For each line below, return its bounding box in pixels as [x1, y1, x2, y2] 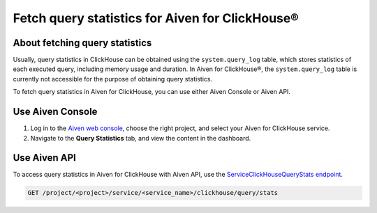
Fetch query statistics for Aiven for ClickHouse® [13, 10, 300, 26]
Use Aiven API [13, 152, 76, 164]
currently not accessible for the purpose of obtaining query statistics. [13, 74, 213, 83]
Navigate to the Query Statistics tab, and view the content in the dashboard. [30, 134, 251, 142]
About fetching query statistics [13, 37, 152, 49]
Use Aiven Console [13, 106, 98, 118]
